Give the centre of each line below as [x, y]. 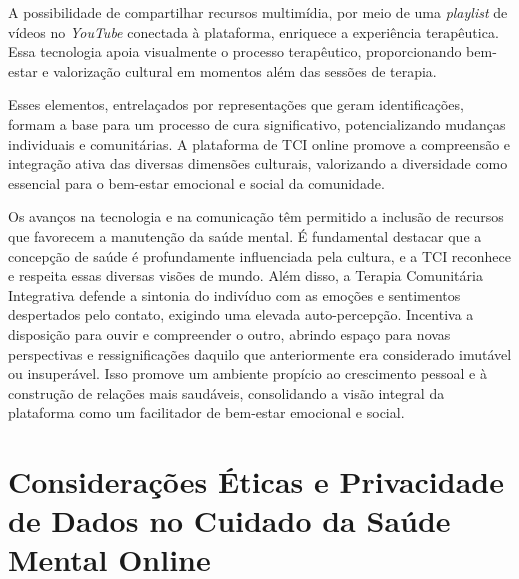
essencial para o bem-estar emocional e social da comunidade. [196, 182]
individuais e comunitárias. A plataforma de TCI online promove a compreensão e [259, 143]
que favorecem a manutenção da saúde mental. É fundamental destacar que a [245, 235]
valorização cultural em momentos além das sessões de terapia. [245, 70]
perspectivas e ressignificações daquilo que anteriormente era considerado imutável [260, 353]
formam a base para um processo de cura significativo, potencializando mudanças [257, 123]
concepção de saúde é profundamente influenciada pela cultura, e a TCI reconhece [260, 255]
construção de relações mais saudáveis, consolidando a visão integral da [226, 392]
